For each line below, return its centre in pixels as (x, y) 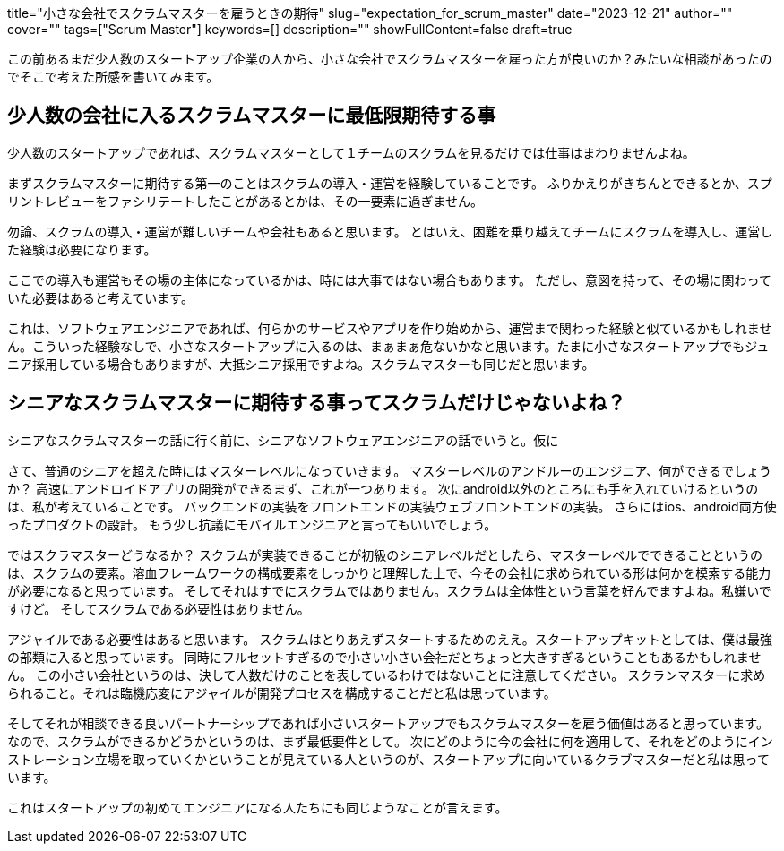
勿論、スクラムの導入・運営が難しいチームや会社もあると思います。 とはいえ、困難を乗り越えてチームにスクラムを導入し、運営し (390, 231)
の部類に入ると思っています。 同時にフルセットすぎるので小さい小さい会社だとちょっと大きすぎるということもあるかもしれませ (384, 657)
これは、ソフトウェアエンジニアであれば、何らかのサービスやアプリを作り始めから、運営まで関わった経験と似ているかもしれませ (390, 328)
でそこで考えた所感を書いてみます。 (113, 77)
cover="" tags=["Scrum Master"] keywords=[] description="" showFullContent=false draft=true (290, 29)
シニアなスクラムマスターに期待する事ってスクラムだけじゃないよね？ (317, 403)
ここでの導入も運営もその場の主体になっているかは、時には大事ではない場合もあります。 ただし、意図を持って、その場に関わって (389, 279)
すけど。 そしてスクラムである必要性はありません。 (159, 608)
